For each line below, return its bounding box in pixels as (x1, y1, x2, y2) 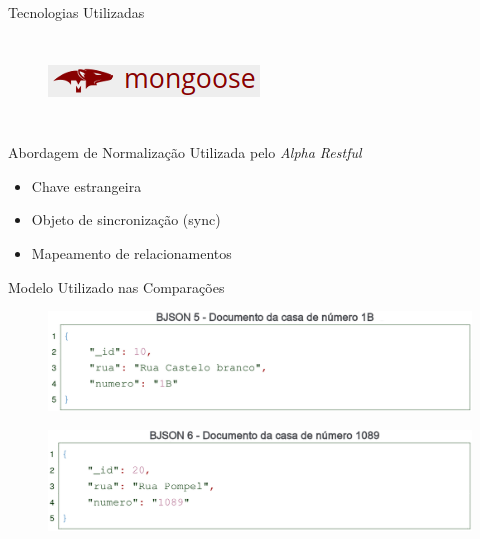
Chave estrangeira (31, 175, 142, 196)
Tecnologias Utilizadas (8, 2, 145, 22)
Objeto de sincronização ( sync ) (31, 209, 221, 230)
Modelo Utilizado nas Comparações (8, 276, 225, 297)
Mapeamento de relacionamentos (31, 242, 232, 263)
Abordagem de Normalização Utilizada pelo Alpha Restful (8, 142, 362, 163)
